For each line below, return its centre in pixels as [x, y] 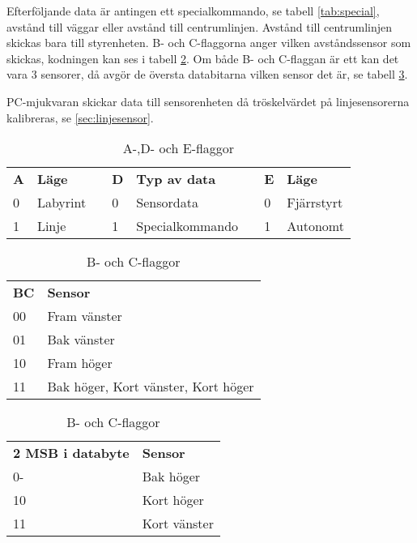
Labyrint [62, 203]
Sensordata [167, 203]
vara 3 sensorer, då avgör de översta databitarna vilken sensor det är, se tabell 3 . [207, 74]
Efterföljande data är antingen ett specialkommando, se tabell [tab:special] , [193, 11]
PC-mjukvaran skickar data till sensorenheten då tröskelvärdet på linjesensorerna [208, 101]
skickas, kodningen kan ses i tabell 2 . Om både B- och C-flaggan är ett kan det [203, 58]
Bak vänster [81, 340]
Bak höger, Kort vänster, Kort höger [151, 387]
